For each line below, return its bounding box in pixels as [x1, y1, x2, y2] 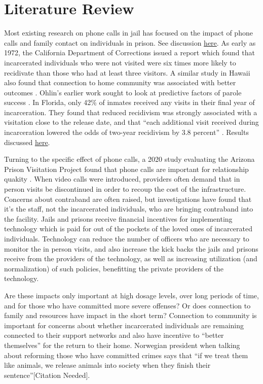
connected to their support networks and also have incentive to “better [4, 330, 224, 340]
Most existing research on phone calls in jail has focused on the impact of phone [4, 27, 253, 38]
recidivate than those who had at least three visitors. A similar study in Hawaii [4, 67, 250, 78]
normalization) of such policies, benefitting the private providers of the [4, 263, 223, 273]
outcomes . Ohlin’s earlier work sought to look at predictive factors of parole [4, 87, 242, 97]
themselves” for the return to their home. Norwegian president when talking [4, 339, 240, 350]
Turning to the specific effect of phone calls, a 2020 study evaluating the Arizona [4, 154, 255, 164]
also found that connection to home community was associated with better [4, 77, 236, 88]
